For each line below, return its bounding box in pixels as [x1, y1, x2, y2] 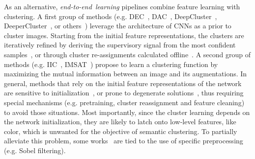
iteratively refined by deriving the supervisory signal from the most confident [4, 40, 236, 50]
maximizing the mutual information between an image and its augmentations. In [4, 68, 247, 79]
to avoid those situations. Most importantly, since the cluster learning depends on [4, 107, 250, 117]
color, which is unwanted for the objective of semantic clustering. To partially [4, 126, 237, 136]
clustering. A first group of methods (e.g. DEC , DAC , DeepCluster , [4, 11, 217, 21]
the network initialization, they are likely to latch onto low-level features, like [4, 116, 236, 127]
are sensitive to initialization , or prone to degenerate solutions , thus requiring [4, 88, 244, 98]
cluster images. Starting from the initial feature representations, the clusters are [4, 30, 244, 40]
